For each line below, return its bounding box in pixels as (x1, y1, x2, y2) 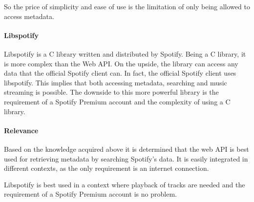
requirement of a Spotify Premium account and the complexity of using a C (4, 96, 231, 106)
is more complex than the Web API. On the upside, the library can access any (4, 58, 238, 68)
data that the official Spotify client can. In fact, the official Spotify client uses (4, 68, 236, 78)
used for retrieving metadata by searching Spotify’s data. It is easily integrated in (4, 153, 248, 163)
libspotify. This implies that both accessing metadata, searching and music (4, 77, 227, 87)
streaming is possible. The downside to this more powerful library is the (4, 87, 219, 97)
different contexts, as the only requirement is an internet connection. (4, 163, 209, 173)
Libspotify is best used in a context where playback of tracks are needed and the (4, 179, 245, 189)
